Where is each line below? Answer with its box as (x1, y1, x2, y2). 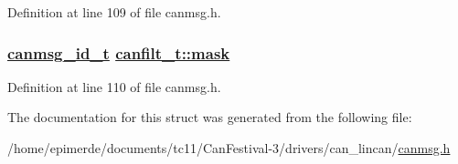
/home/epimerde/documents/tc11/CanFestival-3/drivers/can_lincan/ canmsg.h (7, 138, 451, 157)
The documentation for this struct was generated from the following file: (7, 108, 412, 127)
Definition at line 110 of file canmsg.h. (7, 77, 221, 96)
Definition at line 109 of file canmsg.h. (7, 3, 221, 21)
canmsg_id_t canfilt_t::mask (7, 41, 230, 64)
